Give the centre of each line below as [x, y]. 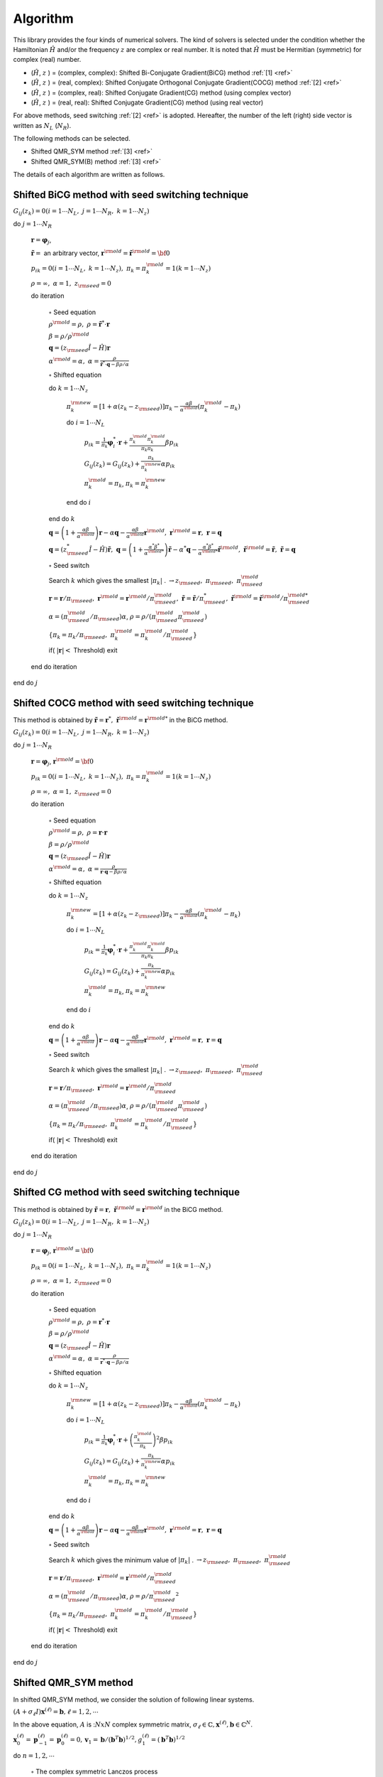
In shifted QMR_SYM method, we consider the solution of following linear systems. [134, 1700]
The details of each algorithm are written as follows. [89, 175]
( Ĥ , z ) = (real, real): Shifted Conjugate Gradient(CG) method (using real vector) [147, 102]
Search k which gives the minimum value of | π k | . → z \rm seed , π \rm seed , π [159, 1561]
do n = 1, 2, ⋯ [34, 1755]
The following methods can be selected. [72, 139]
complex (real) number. [47, 60]
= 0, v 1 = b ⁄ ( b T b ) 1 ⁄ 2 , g [106, 1740]
